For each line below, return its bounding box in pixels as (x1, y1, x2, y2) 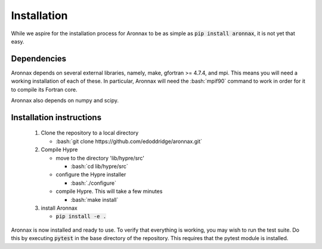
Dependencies (11, 54, 67, 64)
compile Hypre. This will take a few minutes (55, 188, 163, 195)
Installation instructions (11, 112, 101, 122)
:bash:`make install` (70, 196, 119, 203)
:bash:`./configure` (70, 179, 116, 186)
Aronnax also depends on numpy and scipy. (11, 97, 119, 104)
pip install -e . (55, 213, 107, 220)
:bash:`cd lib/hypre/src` (70, 163, 128, 170)
